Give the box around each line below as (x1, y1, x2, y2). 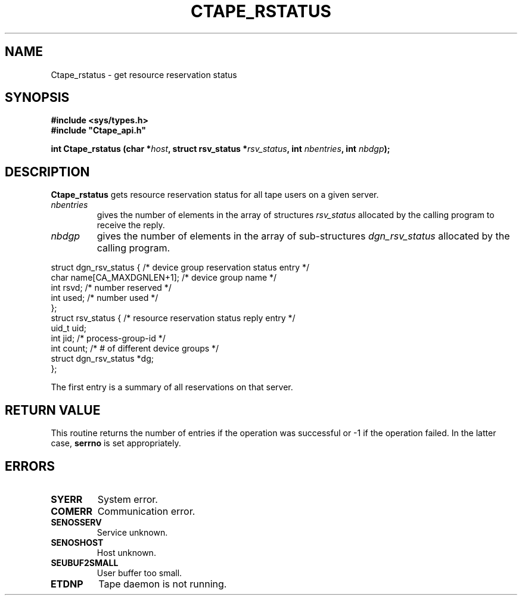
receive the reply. (97, 220, 165, 231)
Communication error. (97, 505, 195, 517)
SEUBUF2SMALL (51, 557, 119, 568)
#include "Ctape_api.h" (51, 125, 147, 136)
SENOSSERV (51, 517, 102, 527)
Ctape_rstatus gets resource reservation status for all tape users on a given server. (51, 189, 379, 200)
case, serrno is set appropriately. (51, 438, 181, 449)
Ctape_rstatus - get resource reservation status (51, 69, 237, 80)
